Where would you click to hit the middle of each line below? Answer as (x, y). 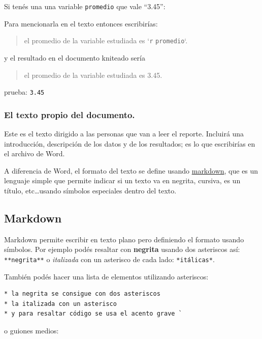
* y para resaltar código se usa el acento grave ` (93, 314)
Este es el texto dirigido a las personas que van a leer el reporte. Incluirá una (124, 133)
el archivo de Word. (35, 153)
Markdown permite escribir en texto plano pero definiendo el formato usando (124, 239)
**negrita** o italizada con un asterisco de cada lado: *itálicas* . (109, 259)
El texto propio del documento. (70, 114)
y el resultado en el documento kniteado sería (75, 57)
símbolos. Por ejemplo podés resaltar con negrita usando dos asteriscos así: (122, 249)
